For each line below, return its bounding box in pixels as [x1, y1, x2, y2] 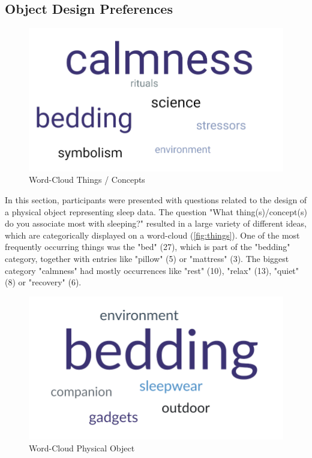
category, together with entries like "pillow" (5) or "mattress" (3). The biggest [5, 252, 289, 264]
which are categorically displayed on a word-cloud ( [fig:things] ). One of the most [5, 228, 300, 241]
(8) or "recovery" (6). [5, 276, 82, 288]
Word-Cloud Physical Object [29, 441, 135, 454]
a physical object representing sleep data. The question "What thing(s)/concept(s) [5, 205, 307, 218]
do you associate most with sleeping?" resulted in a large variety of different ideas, [5, 217, 307, 230]
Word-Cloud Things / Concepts [29, 173, 145, 186]
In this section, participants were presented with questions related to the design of [5, 193, 307, 206]
